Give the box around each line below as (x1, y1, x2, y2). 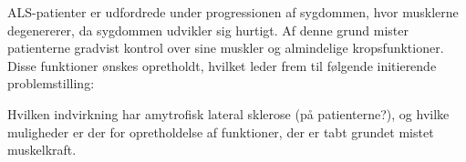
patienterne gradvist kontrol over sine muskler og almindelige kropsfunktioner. (7, 38, 444, 57)
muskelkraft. (7, 140, 77, 159)
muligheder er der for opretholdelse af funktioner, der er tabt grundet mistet (7, 122, 434, 141)
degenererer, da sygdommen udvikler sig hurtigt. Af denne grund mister (7, 20, 409, 39)
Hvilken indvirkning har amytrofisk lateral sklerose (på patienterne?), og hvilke (7, 104, 450, 123)
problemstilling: (7, 74, 95, 93)
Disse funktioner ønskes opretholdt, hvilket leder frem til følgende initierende (7, 56, 437, 75)
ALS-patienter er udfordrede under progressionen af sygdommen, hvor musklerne (7, 3, 459, 21)
